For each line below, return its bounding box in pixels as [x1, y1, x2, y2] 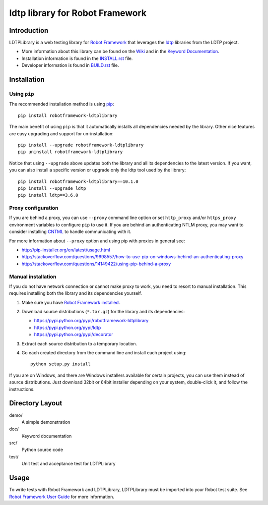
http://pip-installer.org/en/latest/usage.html [21, 247, 110, 253]
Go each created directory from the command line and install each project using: [21, 350, 187, 356]
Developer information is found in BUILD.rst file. [21, 62, 119, 68]
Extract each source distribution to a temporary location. [21, 340, 137, 346]
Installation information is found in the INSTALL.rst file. [21, 55, 133, 61]
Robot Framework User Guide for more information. [9, 494, 114, 500]
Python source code [21, 447, 63, 453]
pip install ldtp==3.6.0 [18, 192, 78, 198]
